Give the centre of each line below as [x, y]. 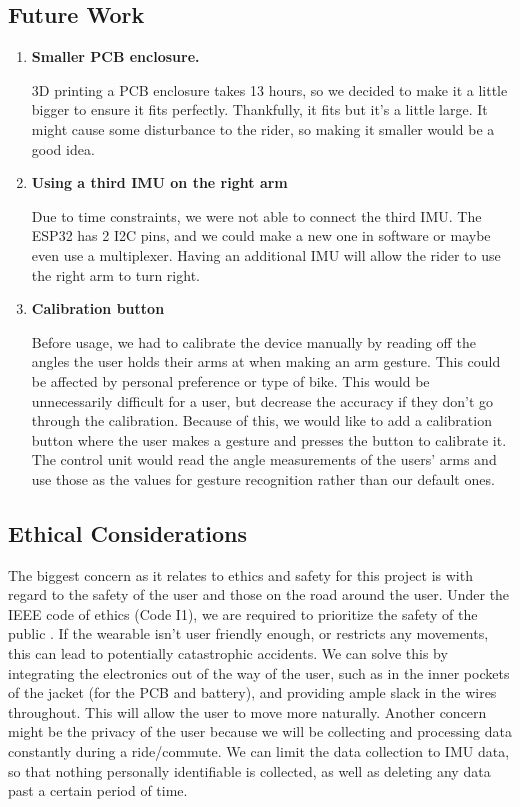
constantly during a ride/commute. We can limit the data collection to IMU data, [259, 751]
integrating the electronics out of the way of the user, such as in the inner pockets [259, 672]
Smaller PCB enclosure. [115, 56]
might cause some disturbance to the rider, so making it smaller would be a [263, 128]
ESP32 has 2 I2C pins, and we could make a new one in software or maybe [261, 235]
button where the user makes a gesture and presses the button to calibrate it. [269, 439]
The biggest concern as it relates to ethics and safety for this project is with [240, 574]
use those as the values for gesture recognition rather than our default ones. [263, 478]
